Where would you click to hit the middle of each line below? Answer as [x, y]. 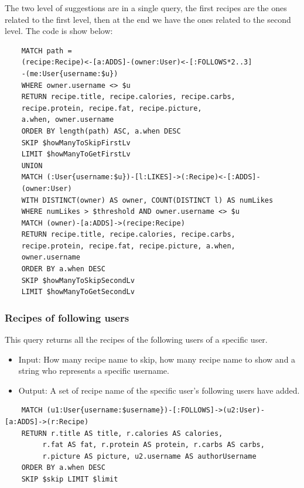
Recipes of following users [67, 317]
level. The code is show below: [59, 31]
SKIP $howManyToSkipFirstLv [76, 143]
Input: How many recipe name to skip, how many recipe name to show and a [157, 359]
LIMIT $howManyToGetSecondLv [78, 292]
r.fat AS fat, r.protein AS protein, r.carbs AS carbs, [153, 445]
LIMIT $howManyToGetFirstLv [76, 154]
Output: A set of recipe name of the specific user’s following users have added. [159, 390]
